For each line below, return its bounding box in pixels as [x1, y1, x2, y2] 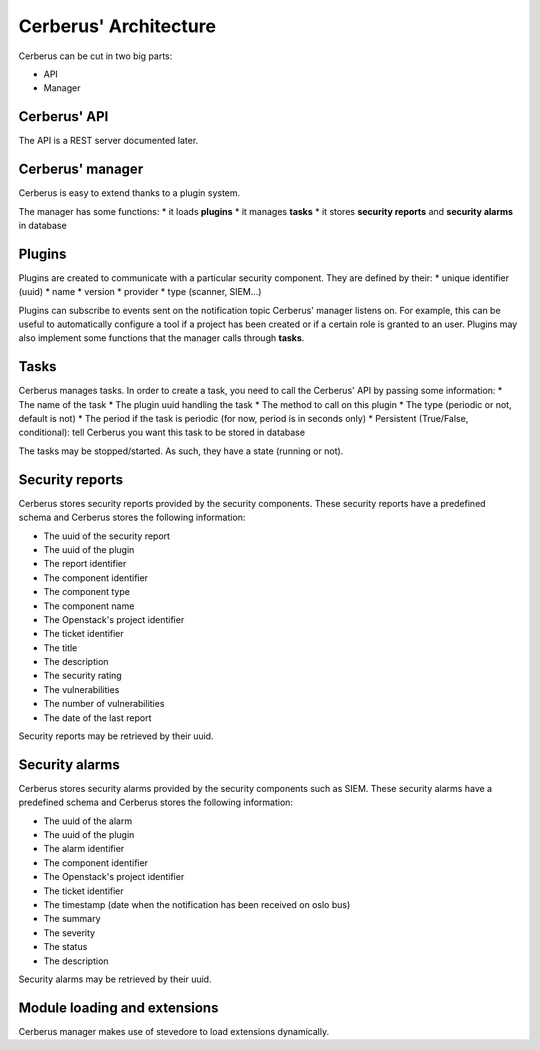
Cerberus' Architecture [18, 15, 217, 37]
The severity [43, 926, 95, 939]
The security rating [43, 670, 122, 682]
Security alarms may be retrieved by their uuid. [18, 973, 212, 985]
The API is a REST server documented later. [18, 135, 199, 147]
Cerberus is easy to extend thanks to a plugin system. [18, 187, 241, 199]
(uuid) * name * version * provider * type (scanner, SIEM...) [18, 286, 262, 298]
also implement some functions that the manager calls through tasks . [18, 332, 305, 344]
